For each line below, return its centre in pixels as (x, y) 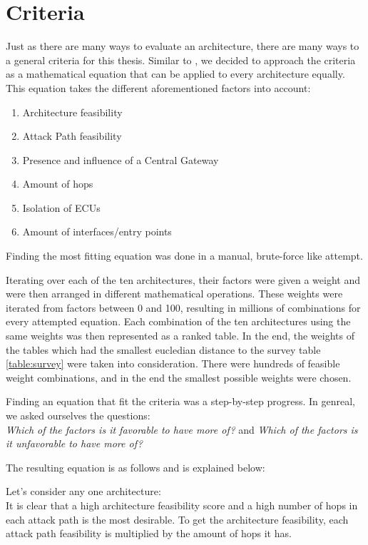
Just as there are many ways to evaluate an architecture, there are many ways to (183, 46)
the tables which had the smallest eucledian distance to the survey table (163, 349)
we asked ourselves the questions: (78, 415)
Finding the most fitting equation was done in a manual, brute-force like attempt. (184, 256)
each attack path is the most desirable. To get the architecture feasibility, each (177, 519)
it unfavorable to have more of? (74, 443)
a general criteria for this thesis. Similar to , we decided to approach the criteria (181, 60)
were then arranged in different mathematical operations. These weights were (174, 294)
